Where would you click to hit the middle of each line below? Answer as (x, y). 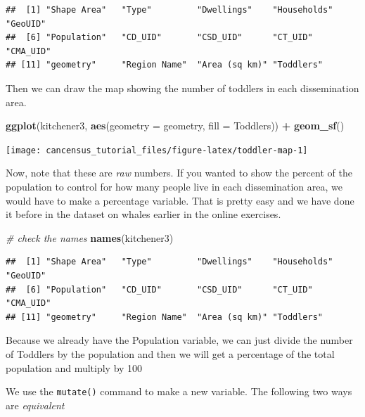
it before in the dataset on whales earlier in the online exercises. (143, 214)
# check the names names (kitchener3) (90, 237)
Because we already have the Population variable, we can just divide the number (179, 340)
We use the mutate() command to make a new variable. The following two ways (179, 391)
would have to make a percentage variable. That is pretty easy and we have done (180, 200)
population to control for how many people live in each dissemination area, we (174, 186)
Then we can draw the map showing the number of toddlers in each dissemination (182, 88)
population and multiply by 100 (74, 367)
